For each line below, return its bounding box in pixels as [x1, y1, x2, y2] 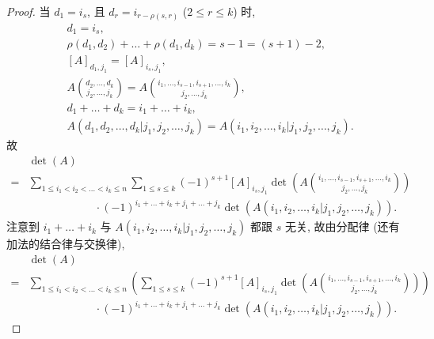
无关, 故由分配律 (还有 [284, 218, 400, 235]
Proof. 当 [6, 3, 51, 19]
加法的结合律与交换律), [6, 235, 125, 252]
